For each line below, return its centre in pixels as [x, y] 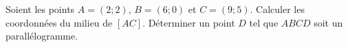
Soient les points [40, 9]
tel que [264, 22]
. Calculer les [277, 9]
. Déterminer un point [189, 22]
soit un [328, 22]
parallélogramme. [42, 36]
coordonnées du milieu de [59, 22]
